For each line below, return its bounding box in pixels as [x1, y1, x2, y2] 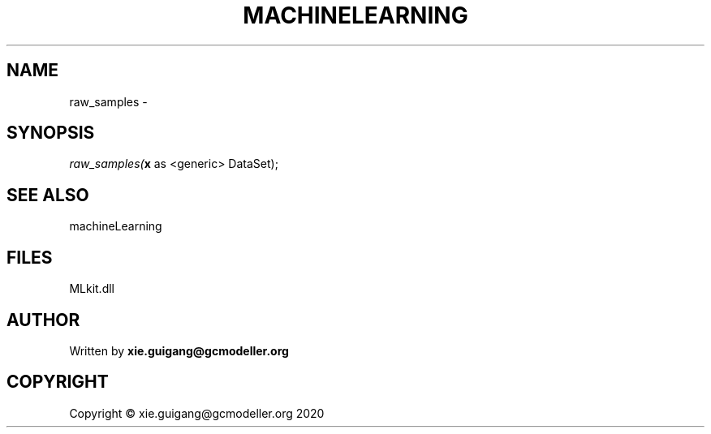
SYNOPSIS [6, 122, 95, 144]
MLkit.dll [69, 281, 114, 296]
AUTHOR [6, 309, 80, 330]
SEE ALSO [6, 184, 89, 205]
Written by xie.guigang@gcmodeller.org [69, 343, 289, 358]
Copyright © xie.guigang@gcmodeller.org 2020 [69, 406, 325, 420]
